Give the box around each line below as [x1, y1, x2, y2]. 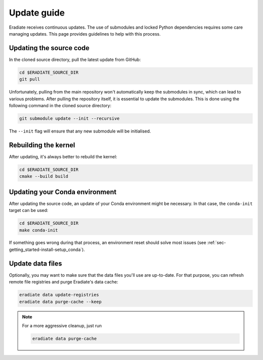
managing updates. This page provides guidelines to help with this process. [9, 31, 161, 37]
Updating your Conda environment [9, 188, 117, 196]
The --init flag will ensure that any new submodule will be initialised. [9, 128, 151, 134]
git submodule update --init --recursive [19, 115, 120, 121]
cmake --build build [19, 173, 68, 179]
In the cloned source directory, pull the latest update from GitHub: [9, 57, 141, 62]
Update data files [9, 259, 62, 267]
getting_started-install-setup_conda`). [9, 246, 85, 252]
